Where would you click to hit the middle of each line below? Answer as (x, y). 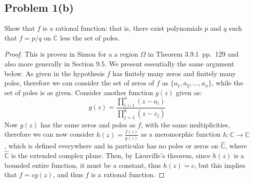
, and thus (68, 174)
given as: (189, 92)
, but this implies (220, 165)
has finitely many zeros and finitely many (174, 73)
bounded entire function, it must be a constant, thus (83, 165)
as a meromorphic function (181, 134)
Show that (20, 28)
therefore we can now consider (49, 134)
